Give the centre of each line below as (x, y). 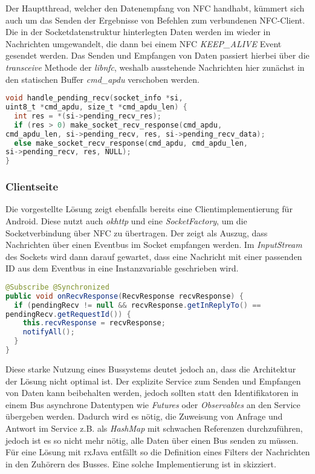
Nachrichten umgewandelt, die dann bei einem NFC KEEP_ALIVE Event (144, 43)
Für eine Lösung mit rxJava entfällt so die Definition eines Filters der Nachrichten (158, 452)
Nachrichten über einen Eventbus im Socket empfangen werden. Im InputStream (154, 245)
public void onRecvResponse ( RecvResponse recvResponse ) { (125, 296)
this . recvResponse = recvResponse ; (94, 323)
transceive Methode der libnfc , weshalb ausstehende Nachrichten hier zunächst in (155, 67)
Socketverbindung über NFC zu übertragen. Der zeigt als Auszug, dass (137, 232)
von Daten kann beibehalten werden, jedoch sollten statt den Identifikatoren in (152, 393)
